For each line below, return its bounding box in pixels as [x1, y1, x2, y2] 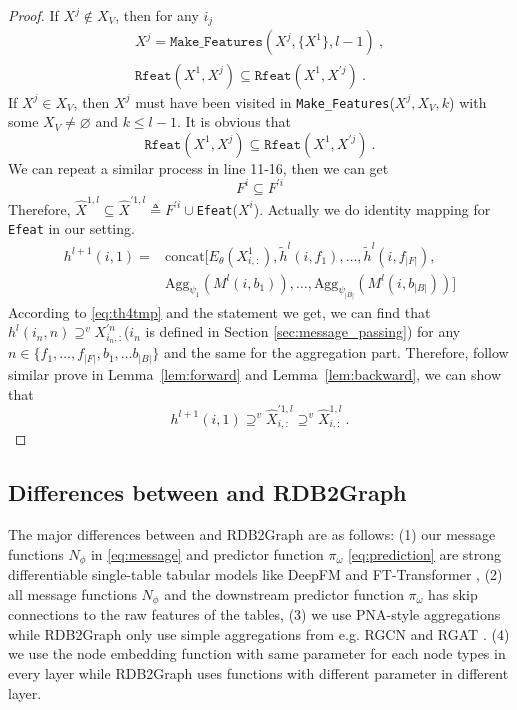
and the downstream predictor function [164, 583, 404, 604]
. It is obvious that [176, 111, 291, 132]
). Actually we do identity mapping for [253, 198, 491, 219]
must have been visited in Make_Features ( [135, 91, 395, 112]
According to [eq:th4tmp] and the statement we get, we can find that [8, 301, 431, 322]
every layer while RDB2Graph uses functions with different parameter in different [8, 662, 509, 683]
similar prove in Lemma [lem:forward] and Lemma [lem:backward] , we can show [8, 363, 502, 384]
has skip [428, 583, 478, 604]
